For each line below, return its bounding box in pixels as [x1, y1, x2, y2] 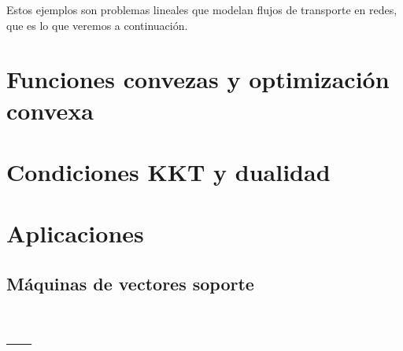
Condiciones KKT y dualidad [6, 155, 331, 187]
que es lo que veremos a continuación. [6, 17, 188, 33]
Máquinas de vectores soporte [6, 271, 254, 295]
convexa [6, 94, 94, 126]
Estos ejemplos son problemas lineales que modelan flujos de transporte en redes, [6, 2, 397, 17]
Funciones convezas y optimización [6, 63, 390, 95]
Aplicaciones [6, 217, 144, 249]
